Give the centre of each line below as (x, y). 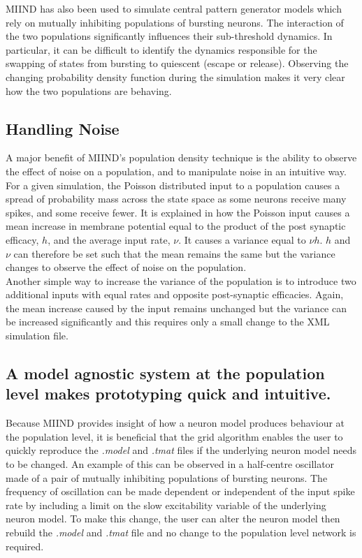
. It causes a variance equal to (242, 239)
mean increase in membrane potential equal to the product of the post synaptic (176, 226)
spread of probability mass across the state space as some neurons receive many (176, 199)
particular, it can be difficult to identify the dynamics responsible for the (161, 49)
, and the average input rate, (109, 239)
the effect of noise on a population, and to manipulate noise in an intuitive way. (176, 171)
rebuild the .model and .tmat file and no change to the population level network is (181, 533)
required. (25, 546)
